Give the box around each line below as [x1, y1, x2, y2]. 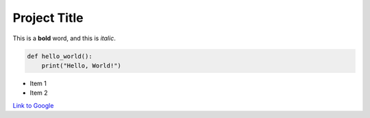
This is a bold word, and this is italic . [12, 34, 116, 42]
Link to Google [12, 101, 54, 109]
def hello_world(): [27, 52, 92, 60]
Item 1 [29, 79, 47, 87]
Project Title [12, 10, 84, 25]
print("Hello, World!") [41, 61, 121, 70]
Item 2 [29, 89, 48, 97]
